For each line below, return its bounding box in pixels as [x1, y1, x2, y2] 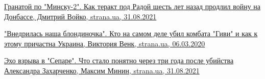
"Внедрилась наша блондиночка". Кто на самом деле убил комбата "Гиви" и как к [4, 28, 258, 39]
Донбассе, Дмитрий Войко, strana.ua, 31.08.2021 [4, 11, 157, 21]
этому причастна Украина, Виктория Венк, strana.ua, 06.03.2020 [4, 38, 205, 48]
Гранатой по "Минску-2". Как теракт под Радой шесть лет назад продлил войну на [4, 1, 261, 11]
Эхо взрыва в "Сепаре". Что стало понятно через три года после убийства [4, 55, 234, 66]
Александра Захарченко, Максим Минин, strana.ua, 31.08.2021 [4, 65, 200, 75]
